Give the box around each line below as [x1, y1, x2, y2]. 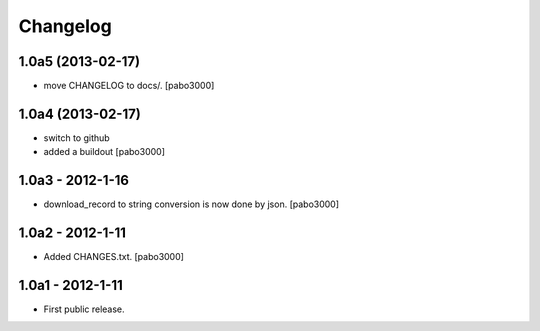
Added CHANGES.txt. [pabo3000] [43, 251, 185, 263]
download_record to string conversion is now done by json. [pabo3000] [43, 198, 340, 210]
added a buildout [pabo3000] [43, 146, 165, 158]
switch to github [43, 131, 110, 144]
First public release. [43, 303, 125, 315]
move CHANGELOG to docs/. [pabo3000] [43, 80, 215, 92]
